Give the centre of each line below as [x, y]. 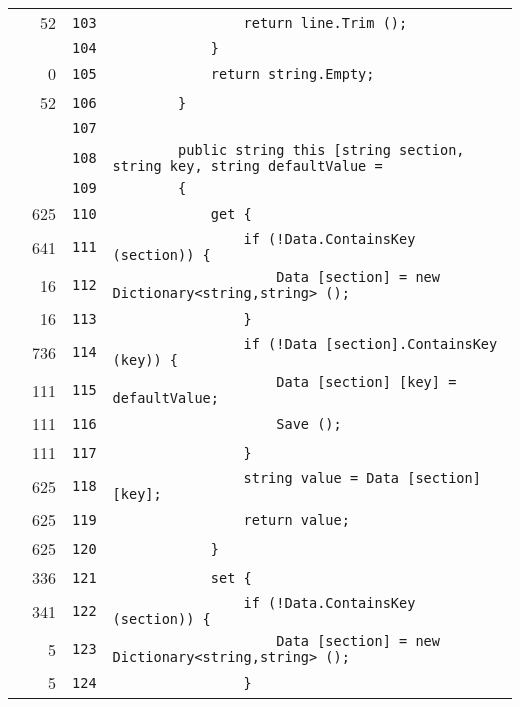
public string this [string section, [321, 150]
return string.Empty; [292, 73]
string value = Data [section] [362, 478]
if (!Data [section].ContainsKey [370, 344]
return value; [296, 519]
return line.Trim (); [325, 22]
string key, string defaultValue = [247, 166]
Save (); [309, 423]
